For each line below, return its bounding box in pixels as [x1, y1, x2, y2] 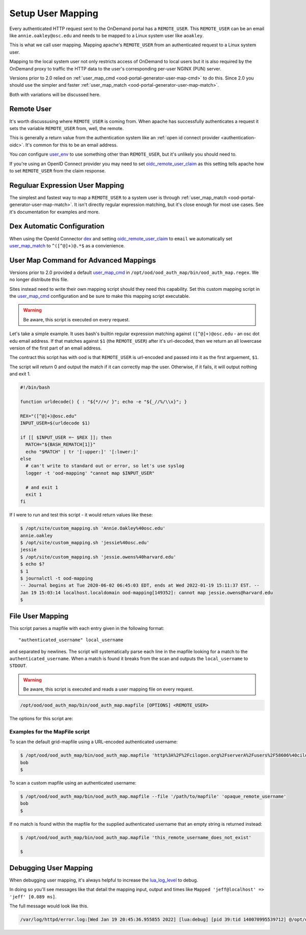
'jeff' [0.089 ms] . [9, 893, 57, 900]
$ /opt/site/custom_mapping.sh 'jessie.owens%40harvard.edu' [20, 554, 176, 560]
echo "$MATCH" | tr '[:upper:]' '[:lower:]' [25, 449, 139, 454]
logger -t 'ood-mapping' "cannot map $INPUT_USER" [25, 470, 155, 476]
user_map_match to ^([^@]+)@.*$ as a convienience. [9, 242, 125, 248]
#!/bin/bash [20, 385, 50, 390]
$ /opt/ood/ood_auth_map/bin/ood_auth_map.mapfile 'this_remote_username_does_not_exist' [20, 835, 252, 840]
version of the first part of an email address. [9, 345, 102, 351]
